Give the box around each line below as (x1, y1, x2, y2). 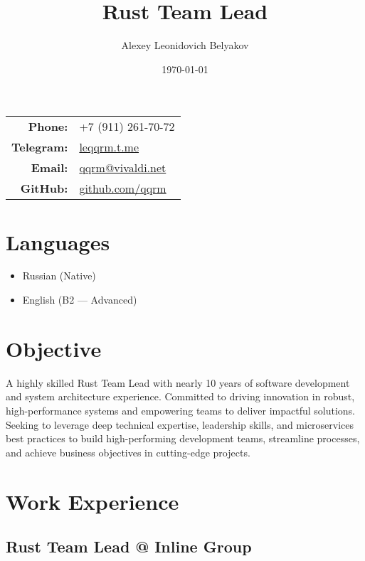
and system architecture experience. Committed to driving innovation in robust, (6, 389, 355, 404)
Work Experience (6, 486, 179, 515)
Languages (6, 227, 110, 256)
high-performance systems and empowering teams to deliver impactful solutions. (6, 402, 355, 417)
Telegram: (11, 139, 68, 156)
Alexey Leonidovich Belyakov (121, 38, 249, 53)
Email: (31, 159, 68, 176)
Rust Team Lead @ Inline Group (6, 535, 252, 557)
